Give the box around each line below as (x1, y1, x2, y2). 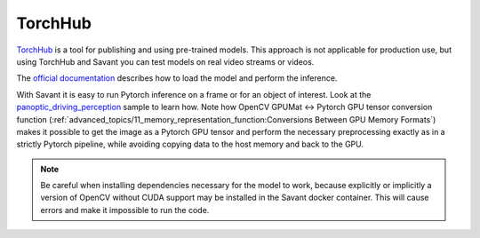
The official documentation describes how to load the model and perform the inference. (16, 73, 338, 83)
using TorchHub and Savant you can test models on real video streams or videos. (16, 56, 315, 67)
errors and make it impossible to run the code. (40, 204, 210, 215)
